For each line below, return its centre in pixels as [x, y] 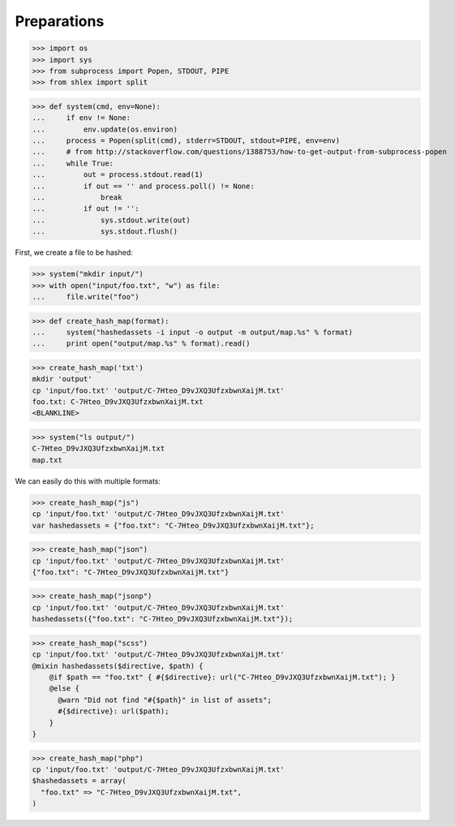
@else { [64, 689]
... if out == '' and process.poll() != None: [143, 186]
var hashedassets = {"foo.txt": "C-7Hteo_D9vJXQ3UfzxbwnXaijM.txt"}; [173, 525]
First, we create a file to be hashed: [74, 252]
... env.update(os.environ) [105, 129]
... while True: [73, 163]
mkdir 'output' [62, 379]
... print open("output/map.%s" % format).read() [141, 344]
